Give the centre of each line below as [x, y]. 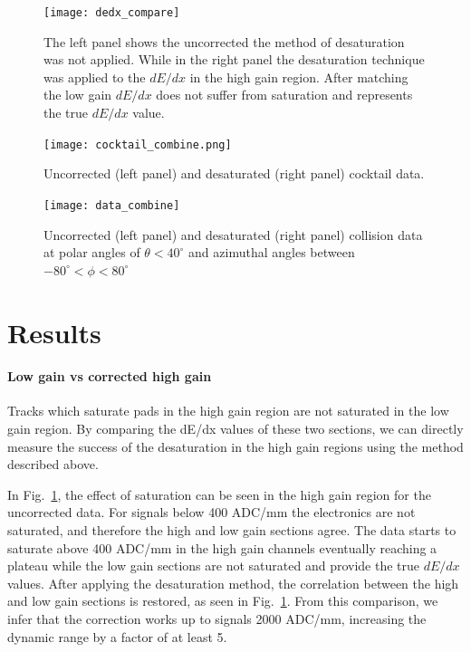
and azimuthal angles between [272, 252]
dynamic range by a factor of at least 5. [117, 636]
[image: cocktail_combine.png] [138, 144]
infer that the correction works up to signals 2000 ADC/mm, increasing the [217, 619]
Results [54, 332]
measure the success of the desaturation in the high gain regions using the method [235, 446]
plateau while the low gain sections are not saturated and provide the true [213, 566]
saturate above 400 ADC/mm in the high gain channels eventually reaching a [222, 547]
